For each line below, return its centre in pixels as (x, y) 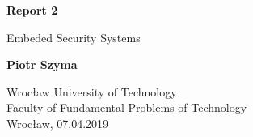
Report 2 (32, 10)
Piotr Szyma (42, 64)
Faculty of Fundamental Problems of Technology (127, 107)
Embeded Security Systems (74, 37)
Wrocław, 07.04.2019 (58, 123)
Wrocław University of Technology (92, 91)
